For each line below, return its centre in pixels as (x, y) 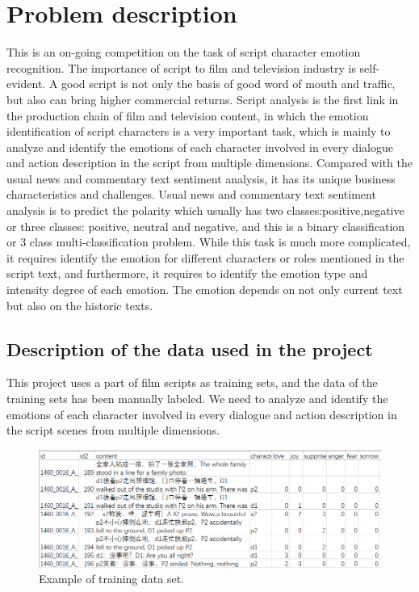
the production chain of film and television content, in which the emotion (188, 115)
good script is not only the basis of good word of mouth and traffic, (228, 84)
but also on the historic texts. (80, 305)
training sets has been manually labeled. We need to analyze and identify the (197, 399)
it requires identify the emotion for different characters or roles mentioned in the (205, 257)
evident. (26, 84)
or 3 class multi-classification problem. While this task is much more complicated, (209, 242)
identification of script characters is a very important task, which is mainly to (199, 131)
